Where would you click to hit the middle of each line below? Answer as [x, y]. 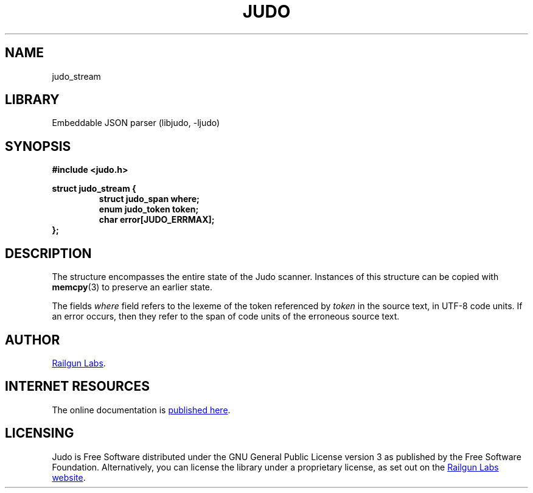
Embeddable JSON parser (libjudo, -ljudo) [136, 123]
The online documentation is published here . [141, 410]
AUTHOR [33, 340]
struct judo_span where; [149, 199]
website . [69, 477]
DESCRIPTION [48, 253]
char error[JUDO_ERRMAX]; [157, 220]
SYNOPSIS [38, 146]
